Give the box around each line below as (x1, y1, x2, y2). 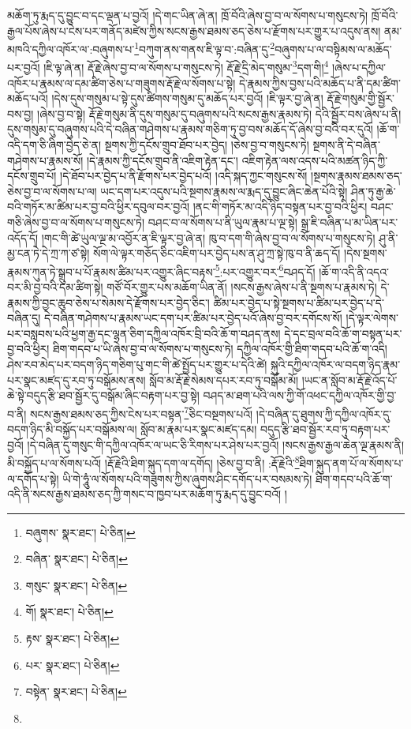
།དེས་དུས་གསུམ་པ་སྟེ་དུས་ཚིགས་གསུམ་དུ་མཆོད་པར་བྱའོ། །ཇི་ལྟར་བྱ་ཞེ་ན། (51, 90, 323, 107)
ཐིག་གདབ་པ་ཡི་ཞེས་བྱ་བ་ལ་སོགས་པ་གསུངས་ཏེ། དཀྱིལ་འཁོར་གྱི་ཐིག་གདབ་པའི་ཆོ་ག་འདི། (53, 340, 387, 357)
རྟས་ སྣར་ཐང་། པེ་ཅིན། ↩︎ (25, 630, 120, 647)
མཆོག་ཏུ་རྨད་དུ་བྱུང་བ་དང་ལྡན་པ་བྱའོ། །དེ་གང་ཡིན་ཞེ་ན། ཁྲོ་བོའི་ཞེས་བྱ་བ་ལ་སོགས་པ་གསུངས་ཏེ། (7, 7, 368, 23)
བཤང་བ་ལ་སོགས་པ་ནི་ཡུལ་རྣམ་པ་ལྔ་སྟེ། (148, 214, 297, 231)
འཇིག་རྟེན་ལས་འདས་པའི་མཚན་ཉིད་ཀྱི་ (241, 152, 388, 168)
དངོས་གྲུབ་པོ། (7, 167, 57, 184)
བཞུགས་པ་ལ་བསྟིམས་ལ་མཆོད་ (275, 40, 392, 57)
